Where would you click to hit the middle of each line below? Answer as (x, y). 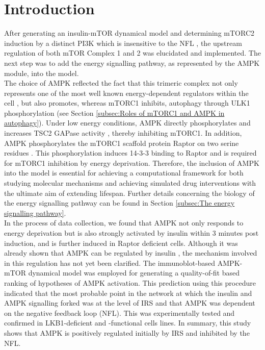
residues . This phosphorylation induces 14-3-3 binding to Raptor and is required (130, 153)
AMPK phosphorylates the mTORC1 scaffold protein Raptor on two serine (122, 143)
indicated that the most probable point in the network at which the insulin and (128, 293)
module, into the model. (42, 73)
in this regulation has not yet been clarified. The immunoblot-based (110, 262)
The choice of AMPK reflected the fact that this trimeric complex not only (121, 83)
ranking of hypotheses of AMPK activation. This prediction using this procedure (130, 282)
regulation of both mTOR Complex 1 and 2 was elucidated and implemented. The (132, 53)
